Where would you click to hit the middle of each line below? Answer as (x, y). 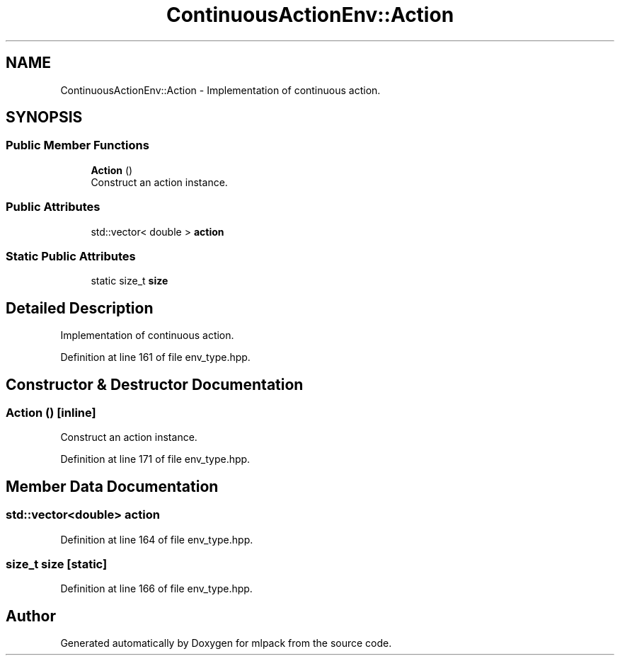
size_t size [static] (57, 564)
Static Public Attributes (71, 256)
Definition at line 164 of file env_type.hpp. (157, 539)
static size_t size (130, 281)
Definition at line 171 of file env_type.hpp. (155, 459)
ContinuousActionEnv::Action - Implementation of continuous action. (220, 90)
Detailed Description (80, 308)
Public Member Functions (77, 145)
